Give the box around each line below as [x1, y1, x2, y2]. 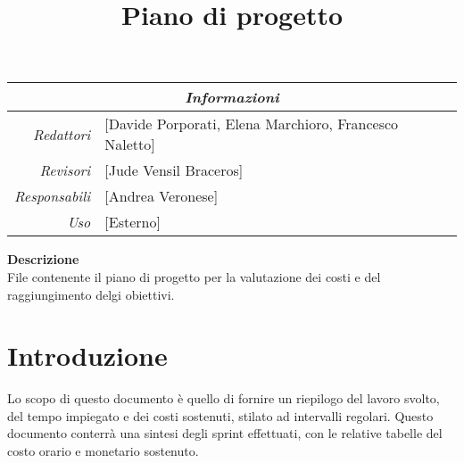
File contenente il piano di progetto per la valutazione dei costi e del [7, 267, 381, 285]
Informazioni [185, 87, 279, 108]
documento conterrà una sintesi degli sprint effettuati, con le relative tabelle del [7, 424, 443, 442]
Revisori [39, 160, 91, 181]
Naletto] [104, 134, 155, 155]
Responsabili [14, 186, 91, 207]
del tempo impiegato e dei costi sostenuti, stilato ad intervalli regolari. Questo [7, 406, 434, 425]
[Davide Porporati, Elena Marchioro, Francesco [104, 113, 399, 135]
